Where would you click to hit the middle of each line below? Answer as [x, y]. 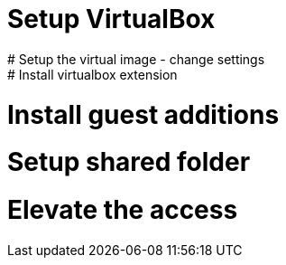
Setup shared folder [129, 162]
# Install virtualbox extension [92, 74]
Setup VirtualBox [111, 19]
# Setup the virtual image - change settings [136, 59]
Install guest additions [143, 114]
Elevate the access [123, 210]
